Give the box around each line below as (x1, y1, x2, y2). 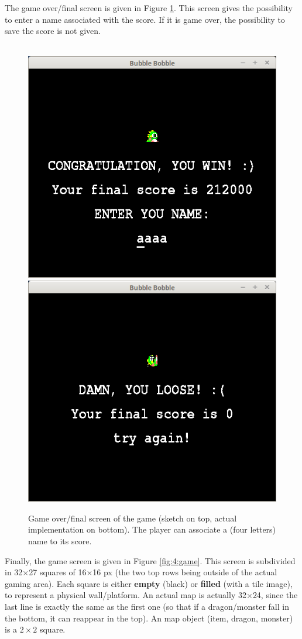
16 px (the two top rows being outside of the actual (92, 566, 277, 578)
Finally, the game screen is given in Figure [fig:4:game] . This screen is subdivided (5, 554, 296, 567)
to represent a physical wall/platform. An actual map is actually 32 (5, 589, 246, 601)
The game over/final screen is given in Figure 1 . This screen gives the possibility (5, 2, 293, 13)
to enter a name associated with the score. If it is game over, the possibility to (5, 13, 285, 25)
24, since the (252, 589, 298, 601)
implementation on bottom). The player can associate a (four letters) (28, 523, 276, 536)
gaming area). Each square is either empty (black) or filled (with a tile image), (5, 577, 293, 589)
